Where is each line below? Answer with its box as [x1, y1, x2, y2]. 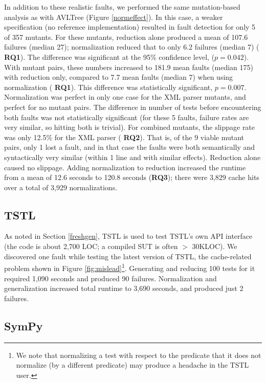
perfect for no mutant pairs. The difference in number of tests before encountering [4, 101, 261, 112]
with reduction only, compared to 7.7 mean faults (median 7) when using [4, 72, 233, 82]
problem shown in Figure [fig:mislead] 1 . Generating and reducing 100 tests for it [4, 261, 255, 273]
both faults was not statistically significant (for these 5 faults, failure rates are [4, 111, 249, 122]
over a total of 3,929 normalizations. [4, 182, 118, 192]
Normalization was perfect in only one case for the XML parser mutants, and [4, 92, 246, 102]
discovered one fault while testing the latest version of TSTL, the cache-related [4, 251, 252, 261]
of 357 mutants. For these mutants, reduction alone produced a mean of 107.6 [4, 31, 248, 42]
